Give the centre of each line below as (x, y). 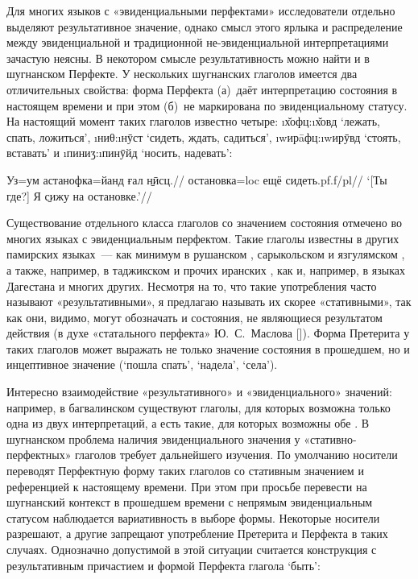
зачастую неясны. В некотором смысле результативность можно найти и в (188, 58)
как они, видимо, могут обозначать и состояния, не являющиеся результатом (195, 317)
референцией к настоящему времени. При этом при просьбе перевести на (187, 486)
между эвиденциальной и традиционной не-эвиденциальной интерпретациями (198, 42)
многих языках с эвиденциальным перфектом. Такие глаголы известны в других (203, 238)
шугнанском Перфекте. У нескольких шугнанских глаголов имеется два (182, 74)
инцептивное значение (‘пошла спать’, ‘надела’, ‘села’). (142, 364)
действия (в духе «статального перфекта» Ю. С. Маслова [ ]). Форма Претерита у (208, 333)
